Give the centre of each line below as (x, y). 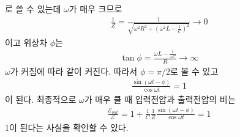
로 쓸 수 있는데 (33, 9)
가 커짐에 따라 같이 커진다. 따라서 (74, 71)
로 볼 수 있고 (194, 71)
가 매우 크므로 (96, 9)
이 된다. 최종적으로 (41, 99)
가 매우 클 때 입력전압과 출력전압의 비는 (160, 99)
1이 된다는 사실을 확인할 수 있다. (67, 127)
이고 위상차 (26, 42)
